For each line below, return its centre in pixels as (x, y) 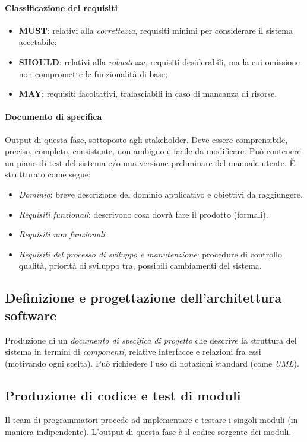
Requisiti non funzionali (62, 234)
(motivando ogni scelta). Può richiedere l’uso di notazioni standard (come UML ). (152, 363)
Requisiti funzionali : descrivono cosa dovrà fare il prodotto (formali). (143, 214)
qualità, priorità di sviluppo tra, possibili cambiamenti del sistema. (140, 265)
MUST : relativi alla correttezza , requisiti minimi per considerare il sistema (156, 30)
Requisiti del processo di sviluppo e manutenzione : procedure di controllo (150, 254)
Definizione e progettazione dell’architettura (143, 298)
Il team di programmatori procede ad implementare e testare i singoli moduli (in (151, 420)
